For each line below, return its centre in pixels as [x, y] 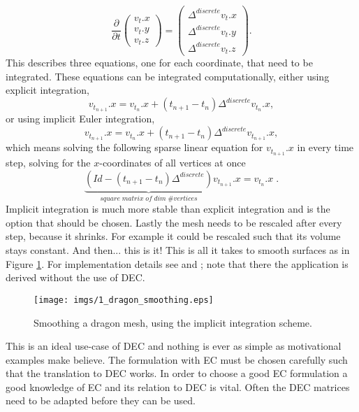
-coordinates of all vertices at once [173, 163]
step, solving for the [48, 163]
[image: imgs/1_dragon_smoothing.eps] [124, 300]
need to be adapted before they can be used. [101, 400]
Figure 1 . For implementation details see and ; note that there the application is [177, 263]
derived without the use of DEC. [75, 277]
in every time [325, 147]
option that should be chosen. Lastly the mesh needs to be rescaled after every [174, 222]
